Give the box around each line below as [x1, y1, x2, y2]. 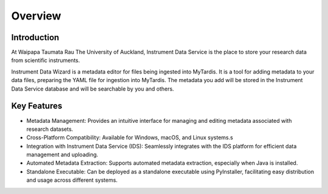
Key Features [11, 101, 63, 111]
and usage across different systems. [26, 176, 118, 184]
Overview [11, 9, 61, 23]
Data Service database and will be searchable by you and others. [11, 85, 174, 92]
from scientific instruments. [11, 57, 80, 64]
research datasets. [26, 125, 73, 133]
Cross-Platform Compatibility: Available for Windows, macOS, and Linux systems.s [26, 134, 233, 141]
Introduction [11, 32, 60, 43]
